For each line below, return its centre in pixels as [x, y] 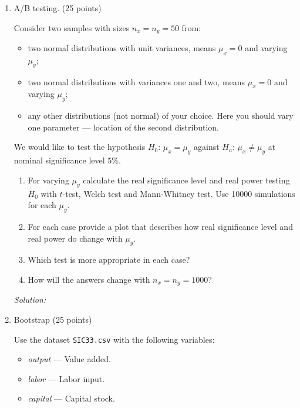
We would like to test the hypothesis [80, 147]
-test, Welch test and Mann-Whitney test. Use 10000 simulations [179, 193]
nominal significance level [59, 160]
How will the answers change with [89, 279]
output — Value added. [69, 359]
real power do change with [75, 238]
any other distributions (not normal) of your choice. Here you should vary [161, 116]
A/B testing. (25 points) [58, 8]
